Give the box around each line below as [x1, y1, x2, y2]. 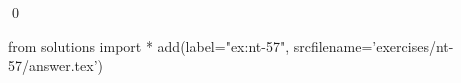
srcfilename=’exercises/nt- [293, 35, 454, 56]
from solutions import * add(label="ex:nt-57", [8, 35, 290, 56]
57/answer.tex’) [8, 55, 104, 76]
